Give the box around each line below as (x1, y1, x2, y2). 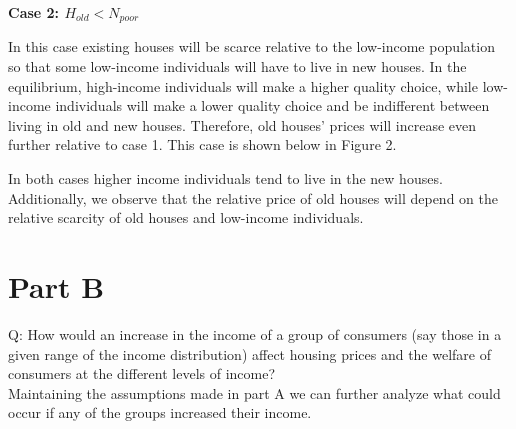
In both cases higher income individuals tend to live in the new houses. (8, 168, 443, 189)
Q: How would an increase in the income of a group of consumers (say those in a (8, 323, 502, 344)
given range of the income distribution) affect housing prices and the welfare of (8, 343, 491, 364)
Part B (8, 265, 105, 306)
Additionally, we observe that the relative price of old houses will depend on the (8, 187, 498, 208)
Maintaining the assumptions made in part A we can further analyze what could (8, 382, 501, 403)
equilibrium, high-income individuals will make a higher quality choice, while (8, 75, 478, 96)
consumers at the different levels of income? (8, 363, 276, 384)
